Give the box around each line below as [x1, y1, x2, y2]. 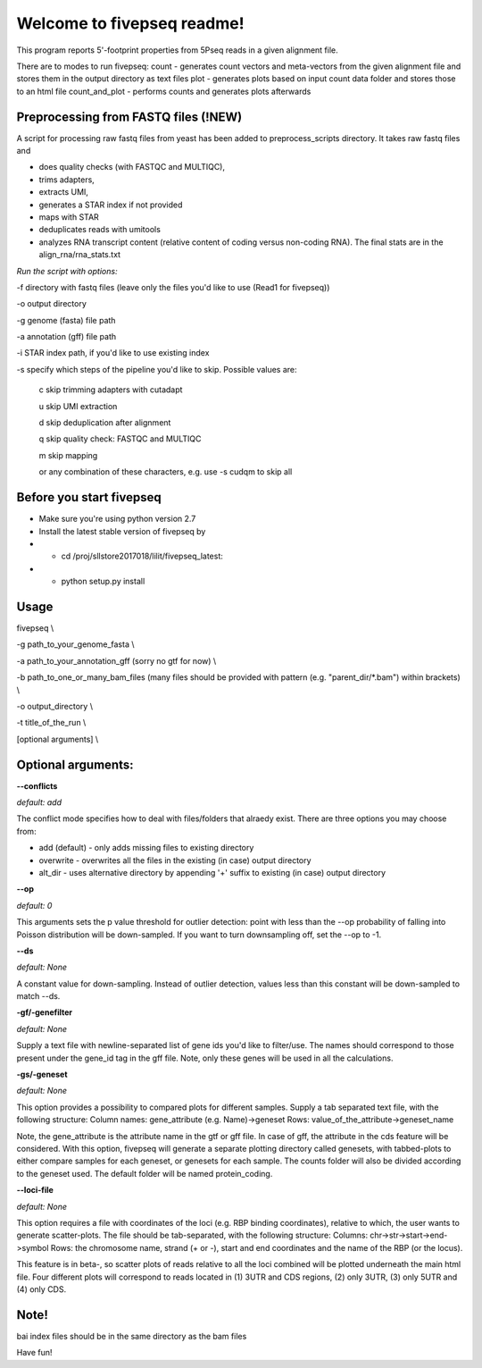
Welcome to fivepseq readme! [16, 13, 245, 33]
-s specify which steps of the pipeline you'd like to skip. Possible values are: [16, 364, 298, 374]
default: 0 [16, 900, 53, 911]
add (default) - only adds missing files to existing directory [38, 843, 254, 853]
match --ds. [16, 991, 61, 1002]
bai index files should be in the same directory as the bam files [16, 1330, 247, 1341]
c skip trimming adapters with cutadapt [38, 384, 183, 395]
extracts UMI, [38, 187, 89, 197]
